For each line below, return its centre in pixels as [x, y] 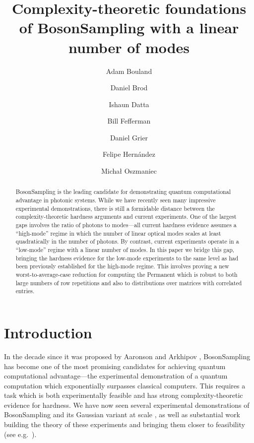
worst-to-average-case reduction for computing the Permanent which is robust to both [127, 275]
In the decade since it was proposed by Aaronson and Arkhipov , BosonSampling [127, 356]
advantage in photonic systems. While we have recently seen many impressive [116, 200]
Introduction [48, 332]
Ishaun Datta [129, 104]
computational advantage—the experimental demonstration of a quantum [116, 376]
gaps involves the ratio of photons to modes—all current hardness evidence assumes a [126, 225]
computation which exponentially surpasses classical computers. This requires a [125, 385]
